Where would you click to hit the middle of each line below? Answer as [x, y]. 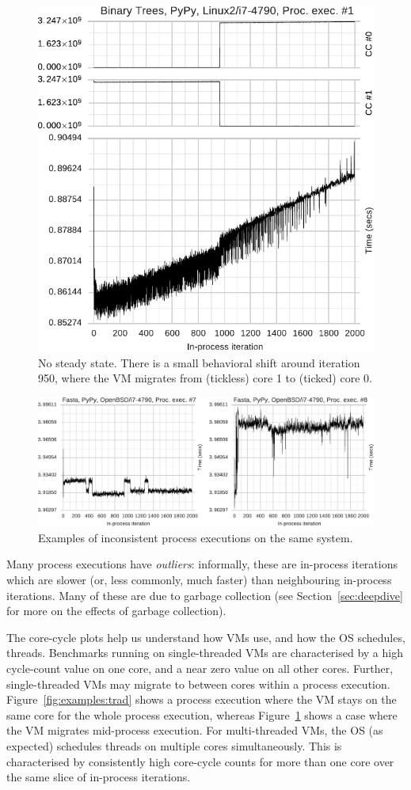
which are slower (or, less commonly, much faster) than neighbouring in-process [199, 580]
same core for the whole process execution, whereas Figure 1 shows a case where [202, 714]
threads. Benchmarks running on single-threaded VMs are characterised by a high [205, 653]
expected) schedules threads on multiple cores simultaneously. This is [174, 745]
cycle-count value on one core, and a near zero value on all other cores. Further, [200, 668]
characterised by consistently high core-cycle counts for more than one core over [200, 761]
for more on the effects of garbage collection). [116, 611]
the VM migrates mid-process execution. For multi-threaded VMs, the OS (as [195, 730]
